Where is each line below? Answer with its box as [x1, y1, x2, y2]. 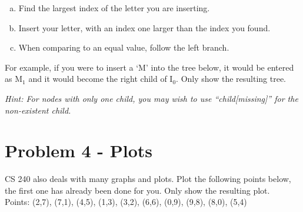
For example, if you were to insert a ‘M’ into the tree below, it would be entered [5, 61, 294, 73]
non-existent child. [5, 104, 71, 116]
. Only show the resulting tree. [176, 72, 287, 85]
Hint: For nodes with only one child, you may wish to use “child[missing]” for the [5, 92, 298, 104]
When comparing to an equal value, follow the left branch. [18, 41, 229, 54]
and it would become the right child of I [28, 72, 173, 85]
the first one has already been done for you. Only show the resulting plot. [5, 184, 270, 196]
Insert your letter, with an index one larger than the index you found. [18, 21, 271, 34]
